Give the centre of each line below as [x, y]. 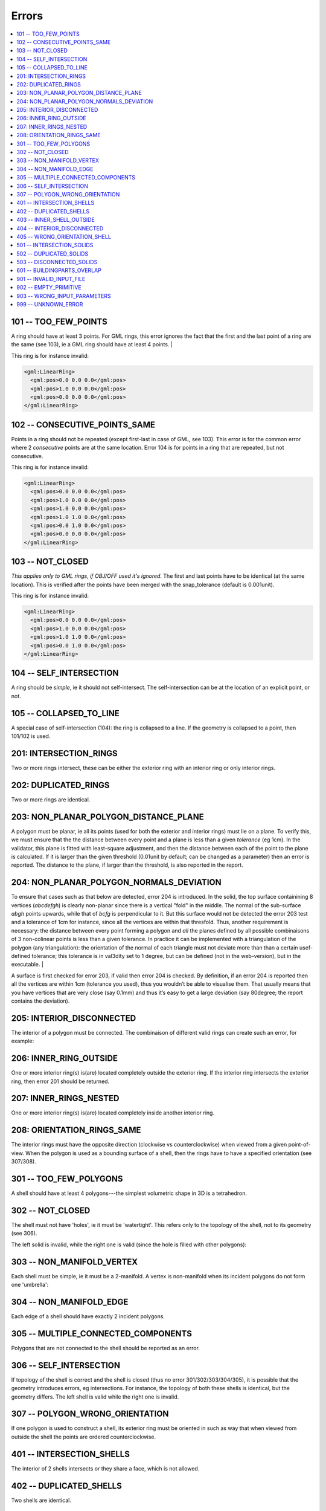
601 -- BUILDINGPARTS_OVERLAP [59, 270]
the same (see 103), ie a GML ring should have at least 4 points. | [92, 345]
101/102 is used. [31, 736]
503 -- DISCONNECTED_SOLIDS [57, 262]
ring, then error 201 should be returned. [60, 1081]
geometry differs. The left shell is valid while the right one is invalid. [95, 1397]
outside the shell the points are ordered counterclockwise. [84, 1437]
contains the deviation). [40, 1001]
